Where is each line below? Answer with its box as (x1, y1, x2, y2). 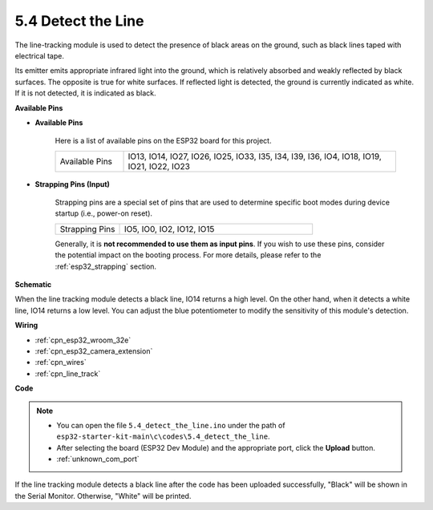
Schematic (14, 280, 52, 289)
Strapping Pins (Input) (34, 179, 110, 188)
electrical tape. (14, 51, 64, 60)
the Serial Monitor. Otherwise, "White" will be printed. (14, 491, 192, 500)
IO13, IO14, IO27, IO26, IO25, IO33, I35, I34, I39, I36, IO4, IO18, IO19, (127, 151, 382, 162)
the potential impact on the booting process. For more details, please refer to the (55, 250, 322, 260)
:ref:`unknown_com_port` (56, 454, 140, 464)
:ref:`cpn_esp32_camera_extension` (34, 346, 153, 356)
